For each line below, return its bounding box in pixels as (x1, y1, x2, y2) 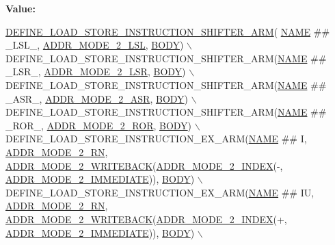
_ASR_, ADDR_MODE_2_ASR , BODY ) (5, 91, 189, 105)
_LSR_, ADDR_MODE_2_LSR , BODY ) (5, 64, 186, 79)
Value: (5, 1, 36, 15)
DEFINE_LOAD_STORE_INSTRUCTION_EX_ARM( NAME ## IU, (5, 185, 314, 199)
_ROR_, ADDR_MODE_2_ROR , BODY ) (5, 118, 192, 132)
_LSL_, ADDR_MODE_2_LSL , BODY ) (5, 38, 184, 52)
